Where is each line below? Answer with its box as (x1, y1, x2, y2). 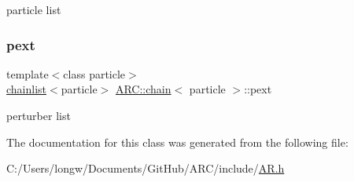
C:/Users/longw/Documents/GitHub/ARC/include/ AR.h (6, 160, 285, 177)
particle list (6, 2, 61, 17)
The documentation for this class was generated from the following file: (6, 133, 348, 150)
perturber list (6, 107, 71, 123)
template (6, 65, 49, 82)
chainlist (6, 81, 47, 97)
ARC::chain (115, 81, 171, 97)
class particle (63, 65, 126, 82)
